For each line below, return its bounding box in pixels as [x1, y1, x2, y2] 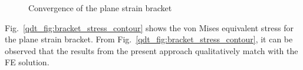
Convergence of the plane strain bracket [28, 2, 172, 14]
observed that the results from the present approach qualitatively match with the [5, 44, 298, 56]
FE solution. [5, 56, 50, 68]
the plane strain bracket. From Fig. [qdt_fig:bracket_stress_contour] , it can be [5, 33, 293, 45]
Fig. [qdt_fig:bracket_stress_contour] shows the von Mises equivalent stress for [5, 21, 294, 34]
